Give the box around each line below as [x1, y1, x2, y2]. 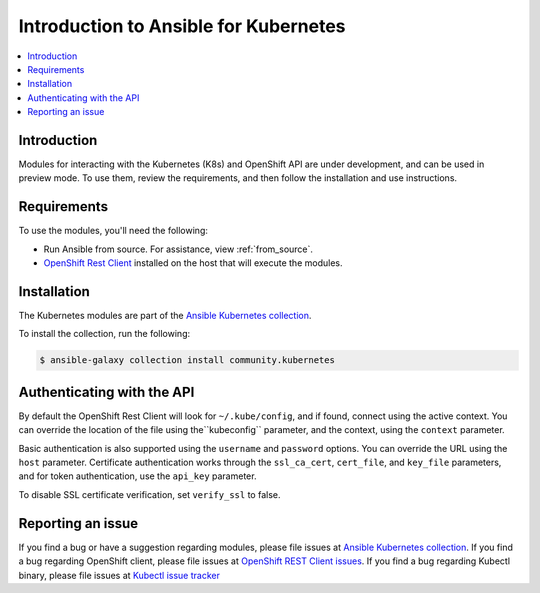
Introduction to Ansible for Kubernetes [18, 15, 346, 37]
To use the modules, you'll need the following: [18, 225, 209, 237]
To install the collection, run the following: [18, 328, 190, 340]
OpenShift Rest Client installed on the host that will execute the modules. [43, 257, 343, 269]
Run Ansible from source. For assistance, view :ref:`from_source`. [43, 243, 314, 255]
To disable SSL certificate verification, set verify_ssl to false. [18, 488, 281, 500]
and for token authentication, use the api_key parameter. [18, 470, 257, 482]
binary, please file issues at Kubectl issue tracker [18, 569, 220, 581]
